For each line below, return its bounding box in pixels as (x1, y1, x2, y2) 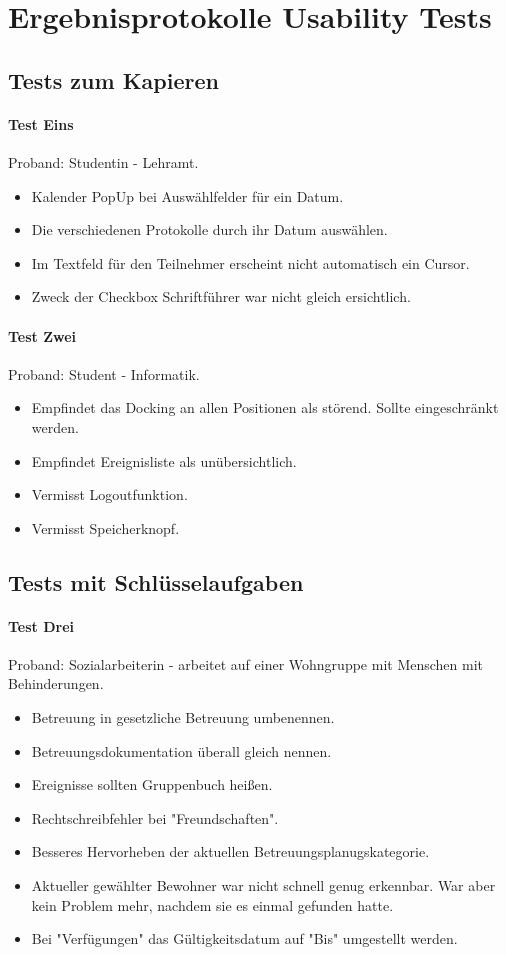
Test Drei (8, 615, 75, 636)
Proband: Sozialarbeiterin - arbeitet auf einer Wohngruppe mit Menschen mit (8, 653, 484, 674)
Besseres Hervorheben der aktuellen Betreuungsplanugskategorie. (31, 841, 430, 862)
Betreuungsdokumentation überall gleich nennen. (31, 740, 332, 761)
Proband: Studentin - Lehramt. (8, 151, 199, 172)
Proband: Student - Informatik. (8, 363, 200, 384)
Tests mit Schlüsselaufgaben (8, 566, 304, 597)
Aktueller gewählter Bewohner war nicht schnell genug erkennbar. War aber (31, 875, 496, 896)
